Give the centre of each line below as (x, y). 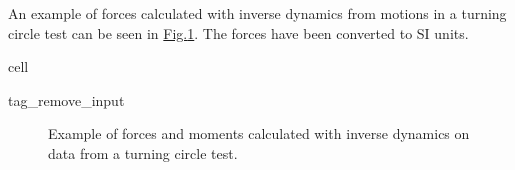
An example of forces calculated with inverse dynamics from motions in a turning (257, 13)
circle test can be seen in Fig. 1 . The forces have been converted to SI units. (238, 32)
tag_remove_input (66, 99)
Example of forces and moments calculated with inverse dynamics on (259, 133)
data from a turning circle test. (143, 152)
